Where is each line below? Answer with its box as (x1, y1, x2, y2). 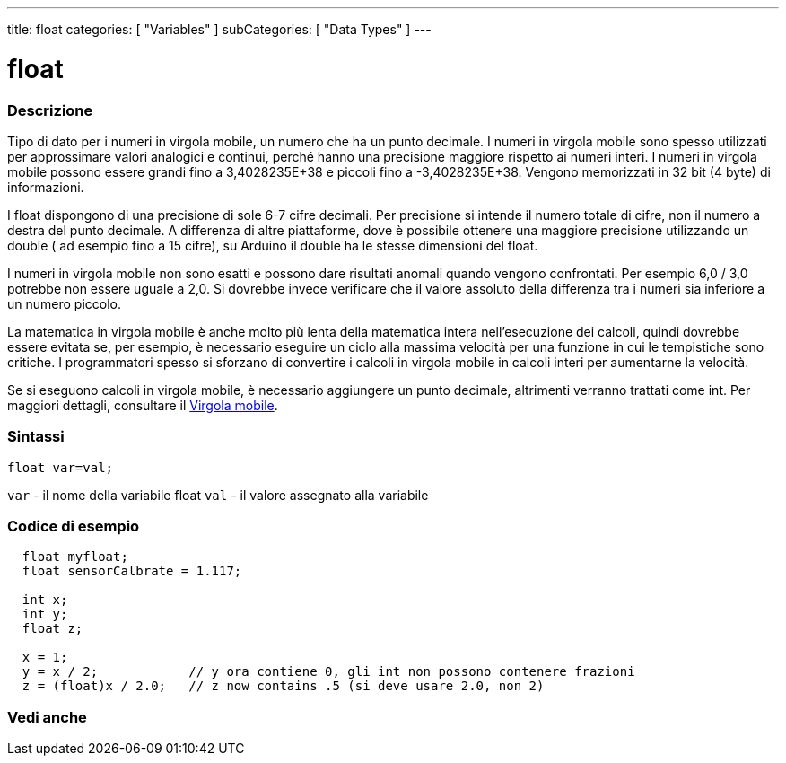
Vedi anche (7, 707, 87, 726)
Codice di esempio (7, 517, 140, 535)
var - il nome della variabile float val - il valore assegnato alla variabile (7, 487, 429, 503)
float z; (22, 621, 83, 636)
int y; (22, 607, 68, 622)
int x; (22, 592, 68, 608)
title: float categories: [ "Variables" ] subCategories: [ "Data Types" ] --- (7, 22, 432, 37)
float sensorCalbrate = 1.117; (22, 564, 242, 579)
